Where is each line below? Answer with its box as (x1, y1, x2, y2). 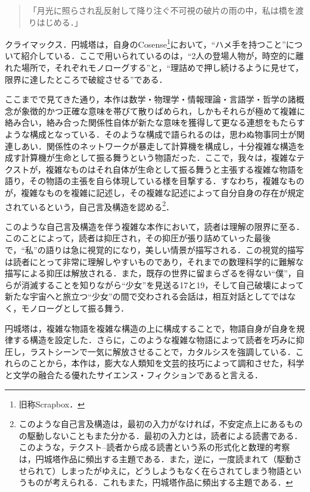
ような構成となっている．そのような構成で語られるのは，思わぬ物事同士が (5, 128, 296, 140)
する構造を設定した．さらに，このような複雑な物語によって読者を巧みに (13, 334, 296, 346)
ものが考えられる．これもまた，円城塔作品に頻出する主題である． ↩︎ (27, 476, 293, 488)
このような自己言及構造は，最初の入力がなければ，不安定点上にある (18, 418, 286, 430)
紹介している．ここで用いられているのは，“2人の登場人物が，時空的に (21, 49, 296, 62)
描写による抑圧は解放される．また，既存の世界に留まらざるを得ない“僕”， (5, 267, 296, 279)
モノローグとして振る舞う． (21, 301, 129, 314)
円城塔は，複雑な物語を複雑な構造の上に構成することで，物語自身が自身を (5, 322, 297, 334)
